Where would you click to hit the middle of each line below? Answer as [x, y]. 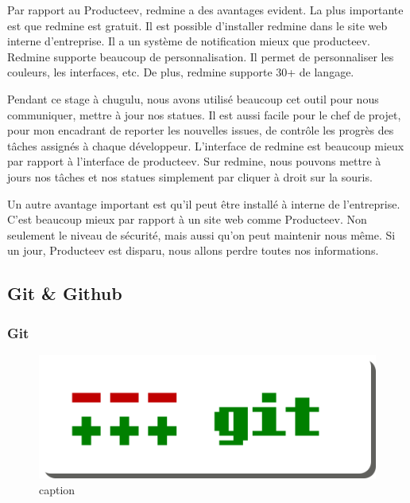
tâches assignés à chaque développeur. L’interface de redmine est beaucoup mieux [206, 145]
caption [57, 489]
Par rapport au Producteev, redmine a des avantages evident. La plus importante [205, 10]
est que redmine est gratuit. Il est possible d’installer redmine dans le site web [197, 25]
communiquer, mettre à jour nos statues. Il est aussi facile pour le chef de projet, [204, 114]
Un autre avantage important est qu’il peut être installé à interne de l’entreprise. [204, 203]
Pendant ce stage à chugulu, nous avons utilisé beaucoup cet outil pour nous [193, 98]
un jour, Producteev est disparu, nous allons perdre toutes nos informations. [193, 250]
